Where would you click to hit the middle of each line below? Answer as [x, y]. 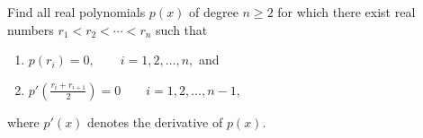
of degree [214, 12]
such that [182, 29]
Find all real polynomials [76, 12]
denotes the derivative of [155, 121]
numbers [31, 29]
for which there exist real [346, 12]
